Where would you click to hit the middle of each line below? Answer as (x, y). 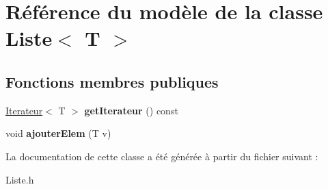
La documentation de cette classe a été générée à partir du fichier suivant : (162, 156)
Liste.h (20, 179)
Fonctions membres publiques (112, 81)
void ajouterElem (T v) (58, 133)
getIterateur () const (131, 110)
